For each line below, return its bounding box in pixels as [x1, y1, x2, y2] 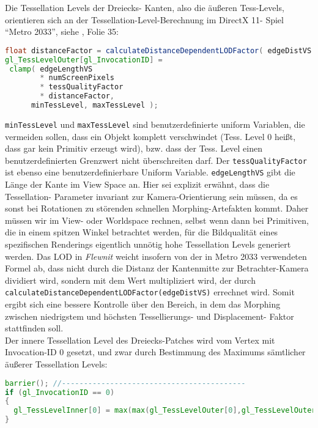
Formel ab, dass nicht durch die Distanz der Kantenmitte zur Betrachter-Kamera [5, 262, 309, 275]
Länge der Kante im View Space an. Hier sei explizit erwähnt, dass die [5, 178, 270, 191]
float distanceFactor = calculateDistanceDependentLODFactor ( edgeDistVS [5, 46, 312, 55]
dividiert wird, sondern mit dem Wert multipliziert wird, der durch [5, 273, 256, 286]
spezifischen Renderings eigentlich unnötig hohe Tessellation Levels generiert [5, 238, 291, 251]
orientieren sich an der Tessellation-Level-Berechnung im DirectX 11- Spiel [5, 13, 284, 26]
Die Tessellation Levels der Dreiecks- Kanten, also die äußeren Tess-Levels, [5, 1, 284, 13]
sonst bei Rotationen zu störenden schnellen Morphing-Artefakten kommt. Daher [5, 202, 309, 215]
